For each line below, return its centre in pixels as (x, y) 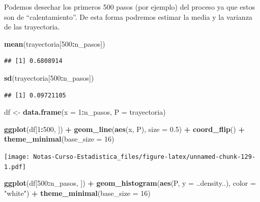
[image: (17, 157)
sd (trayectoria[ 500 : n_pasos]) (49, 77)
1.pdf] (15, 167)
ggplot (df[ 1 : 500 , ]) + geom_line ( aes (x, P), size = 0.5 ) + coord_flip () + (124, 129)
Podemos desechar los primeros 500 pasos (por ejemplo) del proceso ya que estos (129, 7)
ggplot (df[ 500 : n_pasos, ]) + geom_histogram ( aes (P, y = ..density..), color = (130, 183)
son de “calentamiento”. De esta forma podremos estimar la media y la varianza (128, 16)
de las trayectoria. (32, 27)
